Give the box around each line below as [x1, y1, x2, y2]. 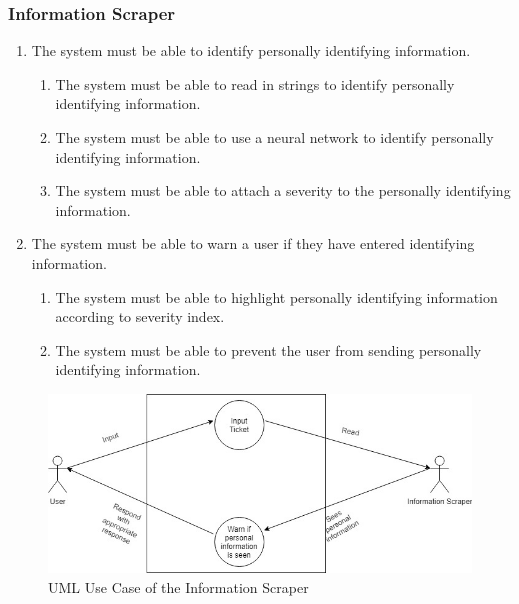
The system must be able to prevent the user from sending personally [55, 339, 482, 360]
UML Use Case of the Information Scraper [48, 576, 309, 597]
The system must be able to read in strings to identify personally [55, 73, 455, 94]
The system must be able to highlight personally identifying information [55, 286, 498, 307]
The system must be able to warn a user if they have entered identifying [31, 233, 475, 254]
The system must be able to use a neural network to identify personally [55, 127, 494, 147]
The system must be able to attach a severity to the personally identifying [55, 180, 511, 201]
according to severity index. [55, 306, 225, 327]
